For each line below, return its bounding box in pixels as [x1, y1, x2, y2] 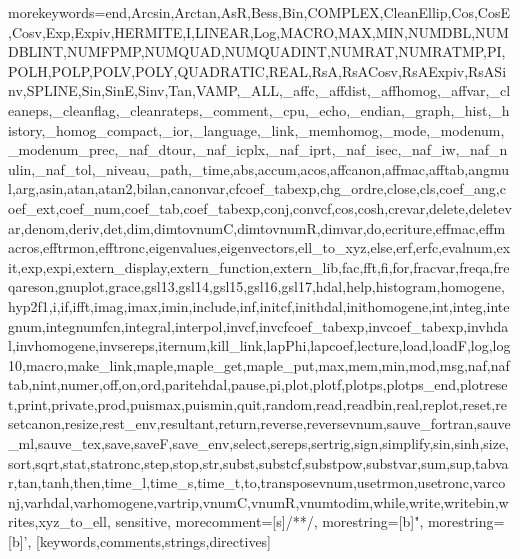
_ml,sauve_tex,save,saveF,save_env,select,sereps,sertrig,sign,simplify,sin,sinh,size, [8, 433, 510, 454]
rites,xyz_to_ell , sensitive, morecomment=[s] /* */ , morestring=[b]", [8, 511, 424, 532]
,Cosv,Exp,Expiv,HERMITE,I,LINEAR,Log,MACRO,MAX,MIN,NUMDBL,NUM [8, 21, 509, 42]
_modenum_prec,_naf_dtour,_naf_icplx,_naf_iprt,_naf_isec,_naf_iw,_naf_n [8, 139, 508, 160]
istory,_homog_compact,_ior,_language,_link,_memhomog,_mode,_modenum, [8, 119, 505, 140]
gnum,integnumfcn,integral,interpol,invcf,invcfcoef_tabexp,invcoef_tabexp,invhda [8, 315, 509, 336]
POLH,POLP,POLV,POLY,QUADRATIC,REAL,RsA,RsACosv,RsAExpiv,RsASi [8, 60, 507, 81]
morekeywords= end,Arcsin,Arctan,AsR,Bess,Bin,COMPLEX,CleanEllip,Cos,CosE [8, 2, 511, 22]
